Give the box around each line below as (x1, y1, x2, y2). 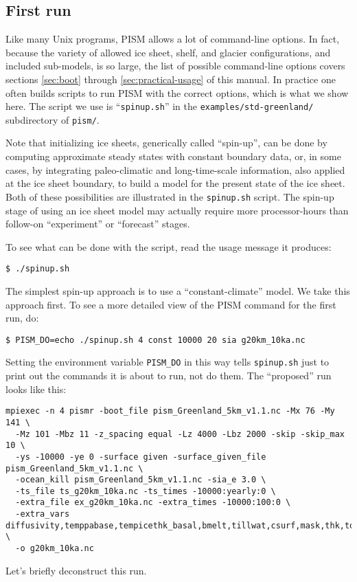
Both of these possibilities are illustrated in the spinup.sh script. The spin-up (5, 189, 334, 203)
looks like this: (5, 381, 67, 396)
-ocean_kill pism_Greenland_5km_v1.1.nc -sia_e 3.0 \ (15, 475, 266, 485)
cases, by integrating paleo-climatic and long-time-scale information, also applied (5, 162, 345, 177)
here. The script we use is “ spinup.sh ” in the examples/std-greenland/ (5, 99, 314, 113)
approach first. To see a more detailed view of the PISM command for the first (5, 297, 336, 311)
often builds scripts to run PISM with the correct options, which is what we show (5, 85, 349, 100)
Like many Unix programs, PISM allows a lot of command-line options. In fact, (5, 32, 340, 46)
